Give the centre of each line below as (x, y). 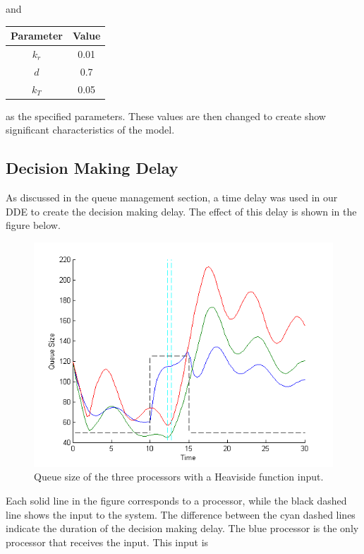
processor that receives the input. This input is (107, 542)
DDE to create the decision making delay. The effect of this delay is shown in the (181, 211)
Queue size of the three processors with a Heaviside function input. (179, 477)
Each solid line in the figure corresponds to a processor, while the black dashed (176, 501)
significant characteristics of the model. (90, 130)
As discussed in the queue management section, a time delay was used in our (172, 198)
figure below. (33, 225)
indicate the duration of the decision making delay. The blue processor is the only (182, 528)
